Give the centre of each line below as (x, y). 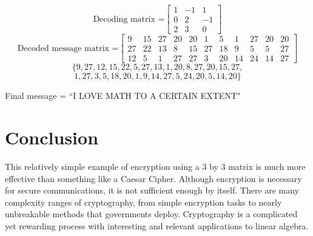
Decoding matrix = (129, 19)
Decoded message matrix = (68, 48)
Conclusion (52, 137)
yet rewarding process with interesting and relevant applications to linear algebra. (157, 225)
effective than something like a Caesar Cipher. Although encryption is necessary (153, 178)
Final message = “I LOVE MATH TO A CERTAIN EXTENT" (123, 96)
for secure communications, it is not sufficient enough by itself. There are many (152, 190)
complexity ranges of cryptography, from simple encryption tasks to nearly (143, 202)
